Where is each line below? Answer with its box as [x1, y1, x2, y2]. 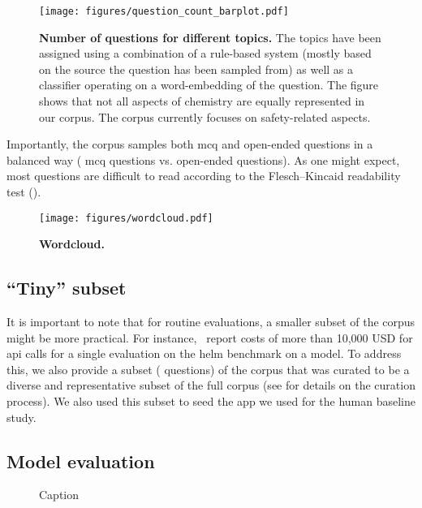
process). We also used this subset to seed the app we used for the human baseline [6, 393, 416, 410]
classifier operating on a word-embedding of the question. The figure [39, 76, 379, 93]
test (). [6, 183, 41, 200]
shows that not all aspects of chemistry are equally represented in [39, 93, 365, 110]
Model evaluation [6, 448, 155, 473]
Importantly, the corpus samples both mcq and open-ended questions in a [6, 136, 373, 153]
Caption [39, 486, 80, 503]
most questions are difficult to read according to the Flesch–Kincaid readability [6, 167, 401, 184]
